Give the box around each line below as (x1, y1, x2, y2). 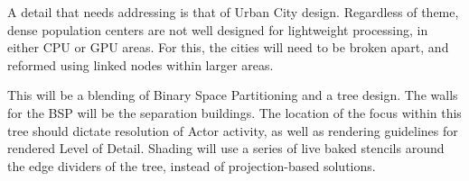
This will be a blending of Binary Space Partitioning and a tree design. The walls (7, 86, 458, 104)
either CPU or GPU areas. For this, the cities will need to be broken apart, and (7, 38, 449, 57)
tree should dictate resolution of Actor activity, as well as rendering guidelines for (7, 121, 458, 140)
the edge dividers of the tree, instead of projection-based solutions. (7, 156, 376, 175)
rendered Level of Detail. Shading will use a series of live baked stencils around (7, 139, 445, 158)
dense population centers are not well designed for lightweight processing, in (7, 20, 428, 39)
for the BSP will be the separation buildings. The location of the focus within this (7, 103, 462, 122)
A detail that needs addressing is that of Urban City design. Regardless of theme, (7, 3, 459, 21)
